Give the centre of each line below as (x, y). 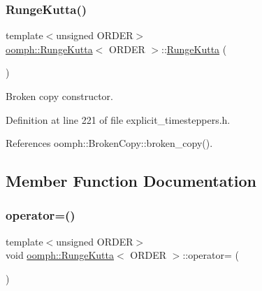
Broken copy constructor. (59, 96)
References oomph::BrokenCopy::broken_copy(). (109, 143)
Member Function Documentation (131, 181)
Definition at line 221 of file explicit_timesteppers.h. (118, 119)
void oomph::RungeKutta (60, 255)
